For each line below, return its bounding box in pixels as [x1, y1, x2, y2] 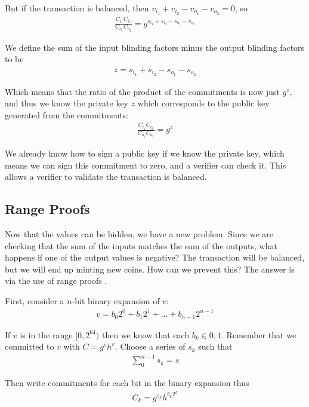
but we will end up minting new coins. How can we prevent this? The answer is [5, 262, 295, 275]
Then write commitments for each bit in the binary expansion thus [5, 377, 249, 389]
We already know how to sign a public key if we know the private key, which [5, 147, 285, 160]
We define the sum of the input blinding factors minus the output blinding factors [5, 41, 305, 53]
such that [198, 340, 233, 353]
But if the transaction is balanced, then [5, 2, 149, 14]
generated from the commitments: [5, 108, 129, 121]
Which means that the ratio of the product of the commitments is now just [5, 85, 280, 97]
